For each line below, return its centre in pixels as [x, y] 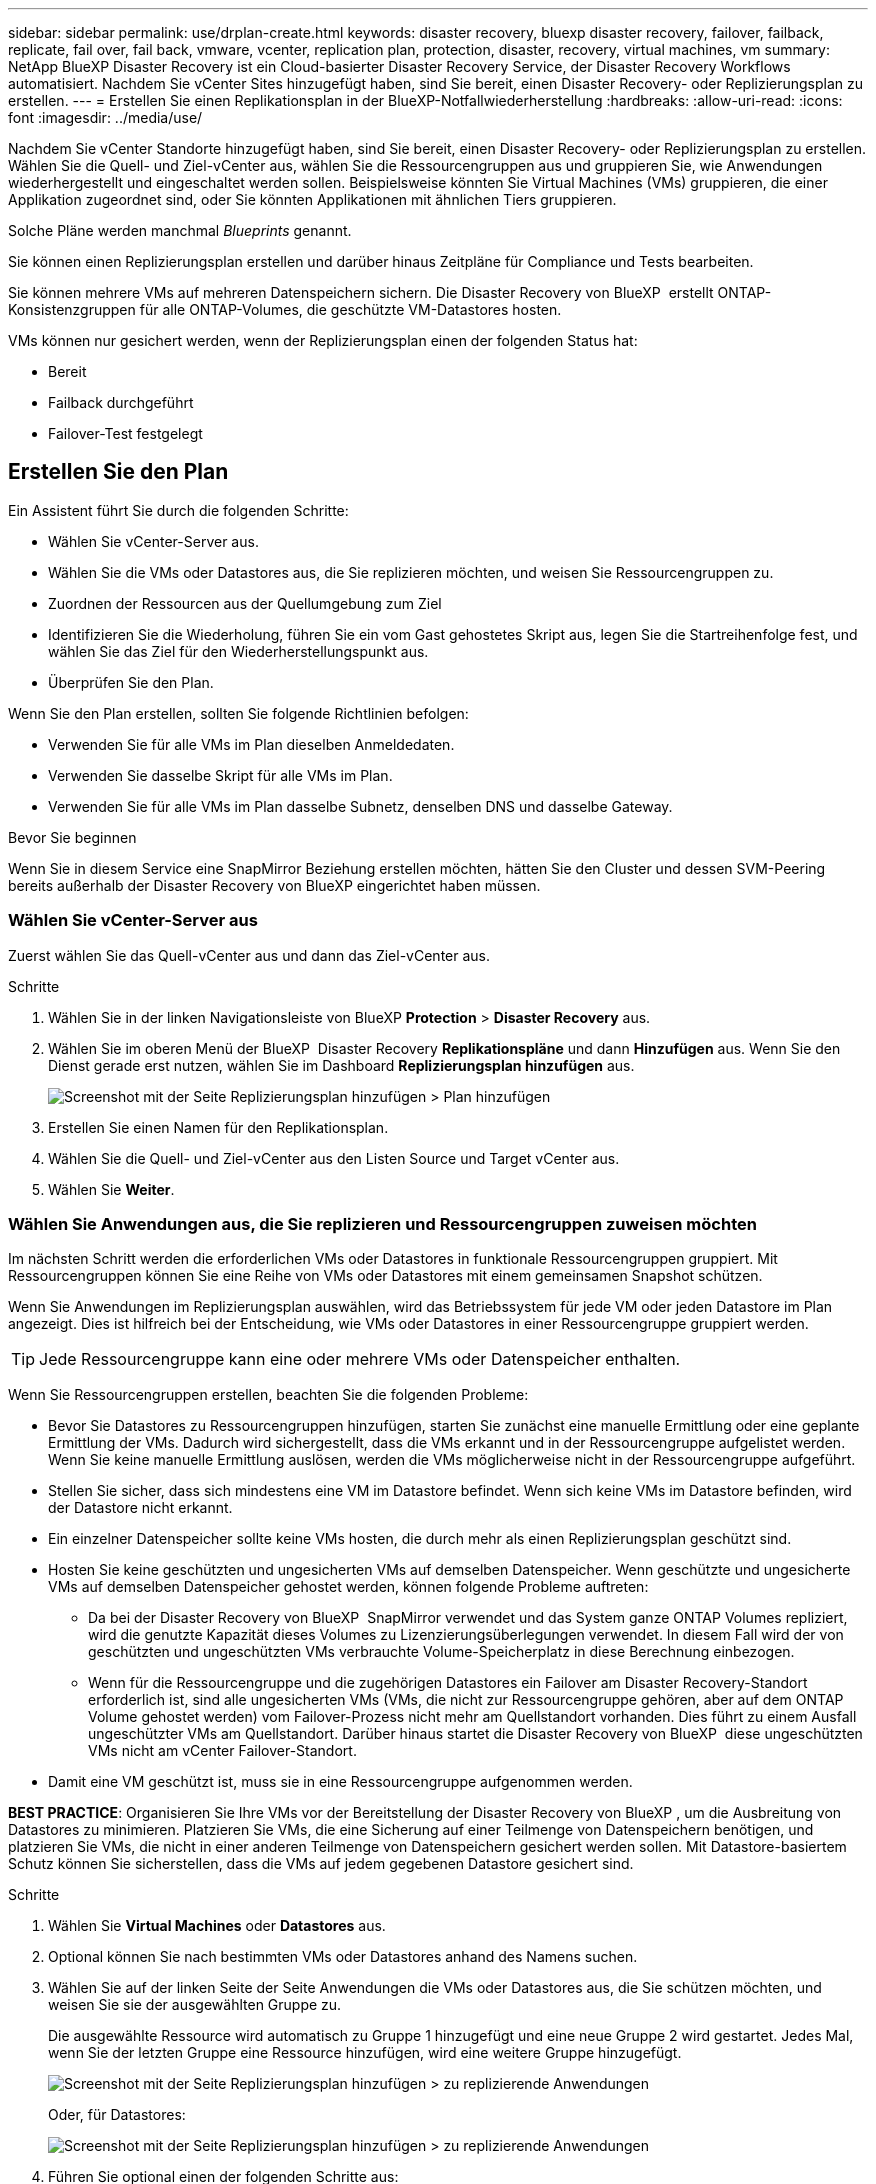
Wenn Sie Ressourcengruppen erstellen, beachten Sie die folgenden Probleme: [268, 1395]
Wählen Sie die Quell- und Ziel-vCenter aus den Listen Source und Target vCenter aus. [334, 1158]
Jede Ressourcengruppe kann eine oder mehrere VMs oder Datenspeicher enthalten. [360, 1359]
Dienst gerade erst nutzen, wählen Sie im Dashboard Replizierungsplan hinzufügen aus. [341, 1065]
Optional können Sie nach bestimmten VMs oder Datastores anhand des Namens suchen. [343, 1957]
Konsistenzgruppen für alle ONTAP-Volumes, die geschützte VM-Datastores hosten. [285, 309]
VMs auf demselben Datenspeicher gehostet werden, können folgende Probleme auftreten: [348, 1587]
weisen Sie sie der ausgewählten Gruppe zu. [195, 2005]
